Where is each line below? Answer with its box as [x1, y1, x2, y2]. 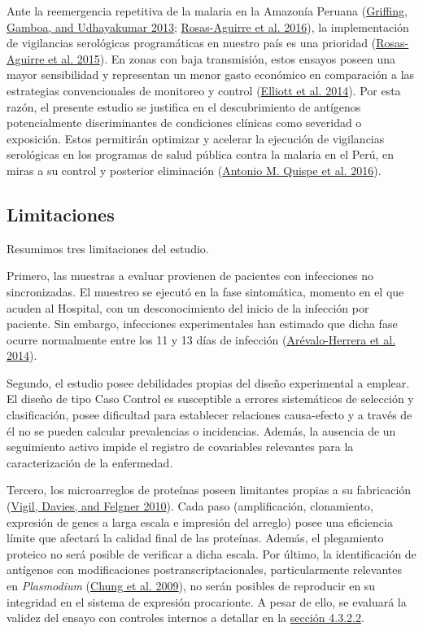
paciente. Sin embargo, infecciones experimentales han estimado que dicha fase [7, 315, 398, 332]
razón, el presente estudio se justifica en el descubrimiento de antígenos [7, 98, 361, 115]
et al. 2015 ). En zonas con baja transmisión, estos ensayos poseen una [48, 50, 396, 67]
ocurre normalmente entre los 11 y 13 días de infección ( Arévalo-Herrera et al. [7, 331, 395, 348]
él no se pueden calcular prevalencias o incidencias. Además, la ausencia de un [7, 422, 396, 439]
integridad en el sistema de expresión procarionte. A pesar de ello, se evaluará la [7, 593, 407, 610]
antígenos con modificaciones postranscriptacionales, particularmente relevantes [7, 561, 402, 578]
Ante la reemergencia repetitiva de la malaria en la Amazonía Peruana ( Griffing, [7, 2, 408, 19]
